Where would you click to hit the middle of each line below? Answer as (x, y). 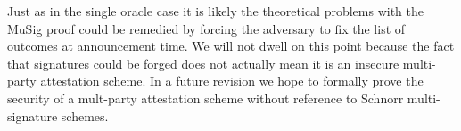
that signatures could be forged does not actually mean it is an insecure (203, 63)
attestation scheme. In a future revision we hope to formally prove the (232, 81)
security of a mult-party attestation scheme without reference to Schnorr (206, 98)
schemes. (85, 115)
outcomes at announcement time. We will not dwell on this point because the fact (231, 46)
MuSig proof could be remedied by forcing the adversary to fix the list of (206, 28)
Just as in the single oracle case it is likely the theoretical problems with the (215, 11)
